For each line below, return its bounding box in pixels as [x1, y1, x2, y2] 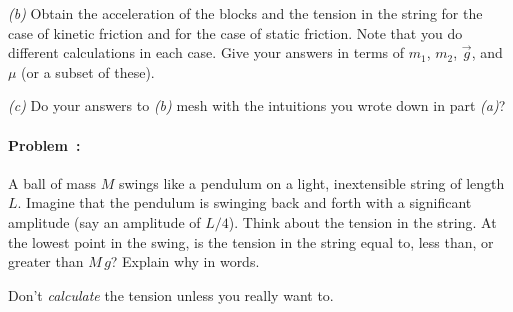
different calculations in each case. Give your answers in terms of [8, 42, 405, 63]
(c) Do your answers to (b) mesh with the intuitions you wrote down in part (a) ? [8, 95, 506, 116]
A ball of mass [8, 172, 97, 193]
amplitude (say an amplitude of [8, 211, 201, 232]
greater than [8, 251, 84, 272]
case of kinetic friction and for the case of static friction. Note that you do [8, 22, 463, 43]
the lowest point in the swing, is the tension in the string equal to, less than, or [8, 231, 494, 252]
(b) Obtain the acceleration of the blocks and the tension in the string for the [8, 3, 483, 23]
